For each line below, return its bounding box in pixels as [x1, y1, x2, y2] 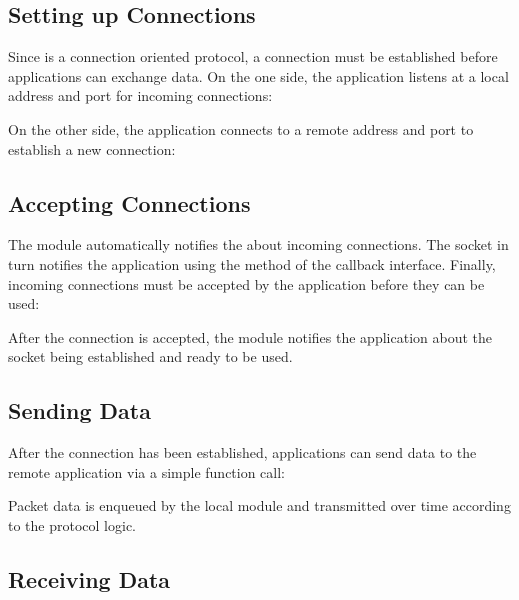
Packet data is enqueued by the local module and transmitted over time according [8, 495, 511, 516]
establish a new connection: [8, 138, 176, 159]
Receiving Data [8, 563, 171, 594]
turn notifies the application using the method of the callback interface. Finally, [8, 253, 496, 274]
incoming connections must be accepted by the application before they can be [8, 273, 485, 294]
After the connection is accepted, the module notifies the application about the [8, 326, 492, 347]
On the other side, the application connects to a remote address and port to [8, 118, 474, 139]
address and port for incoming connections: [8, 85, 273, 106]
